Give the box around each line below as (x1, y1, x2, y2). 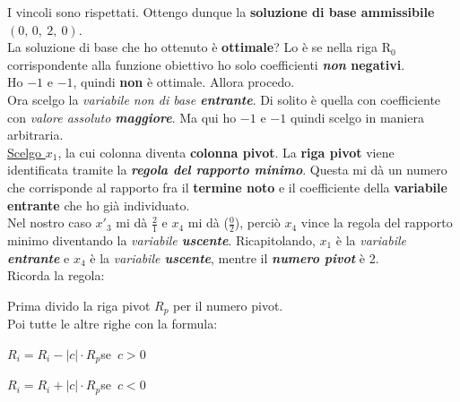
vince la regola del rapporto (300, 213, 453, 232)
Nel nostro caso (7, 213, 91, 232)
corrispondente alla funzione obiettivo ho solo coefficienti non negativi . (7, 55, 405, 73)
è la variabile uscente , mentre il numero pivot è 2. (90, 248, 379, 267)
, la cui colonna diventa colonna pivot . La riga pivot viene (57, 142, 395, 161)
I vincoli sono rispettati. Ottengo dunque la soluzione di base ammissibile (7, 3, 435, 21)
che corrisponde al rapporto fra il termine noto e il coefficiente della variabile (7, 177, 447, 196)
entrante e (7, 248, 70, 267)
